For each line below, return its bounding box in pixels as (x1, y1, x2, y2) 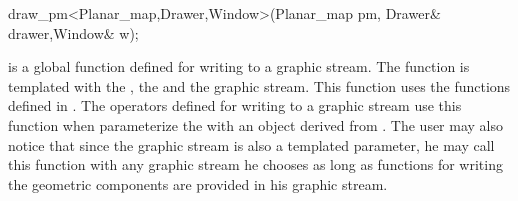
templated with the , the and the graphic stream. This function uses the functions (8, 75, 511, 96)
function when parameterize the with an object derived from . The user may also (8, 114, 503, 135)
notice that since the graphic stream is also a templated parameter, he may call (8, 134, 495, 155)
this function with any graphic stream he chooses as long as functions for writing (8, 154, 503, 175)
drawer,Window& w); (8, 22, 139, 43)
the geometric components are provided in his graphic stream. (8, 173, 388, 194)
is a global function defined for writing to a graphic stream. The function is (8, 56, 470, 77)
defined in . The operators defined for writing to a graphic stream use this (8, 95, 462, 116)
